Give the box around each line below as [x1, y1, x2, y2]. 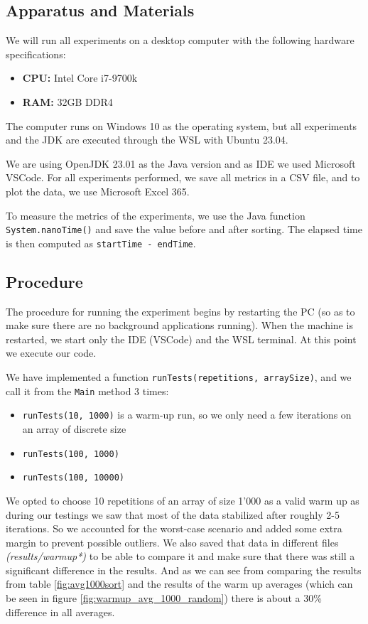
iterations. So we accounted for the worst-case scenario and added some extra [6, 521, 342, 536]
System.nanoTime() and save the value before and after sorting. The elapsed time [6, 222, 362, 237]
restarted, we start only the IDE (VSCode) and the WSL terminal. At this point [6, 331, 357, 346]
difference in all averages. [6, 604, 115, 619]
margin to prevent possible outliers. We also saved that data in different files [6, 534, 339, 549]
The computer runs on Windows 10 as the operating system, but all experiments [6, 118, 357, 133]
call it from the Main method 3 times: [6, 383, 169, 398]
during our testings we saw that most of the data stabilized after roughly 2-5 [6, 507, 340, 522]
